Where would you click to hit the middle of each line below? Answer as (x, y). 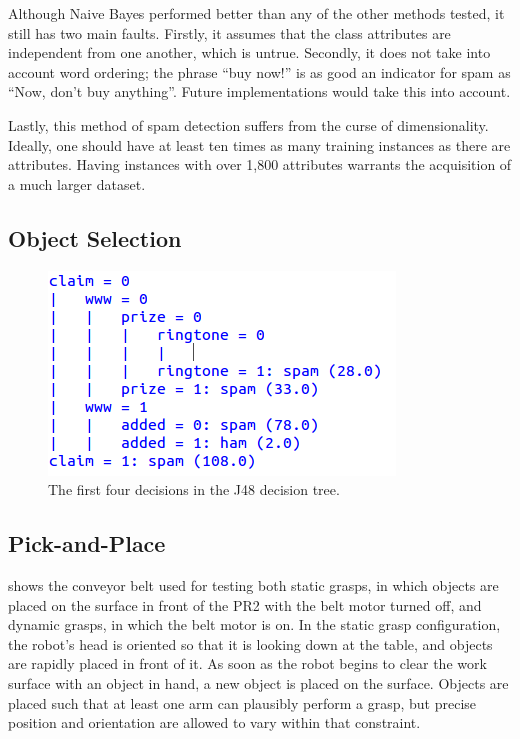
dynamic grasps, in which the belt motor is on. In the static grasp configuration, (254, 624)
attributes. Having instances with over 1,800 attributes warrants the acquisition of (260, 164)
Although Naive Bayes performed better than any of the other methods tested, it (256, 13)
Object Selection (95, 237)
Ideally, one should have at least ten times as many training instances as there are (259, 144)
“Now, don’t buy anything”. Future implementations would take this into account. (259, 91)
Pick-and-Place (87, 543)
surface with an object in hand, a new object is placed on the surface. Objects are (258, 682)
